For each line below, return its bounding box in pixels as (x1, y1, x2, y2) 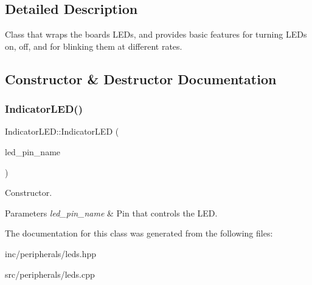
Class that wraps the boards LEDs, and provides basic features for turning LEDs (5, 28, 307, 41)
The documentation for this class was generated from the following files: (5, 227, 273, 240)
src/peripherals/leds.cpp (5, 267, 95, 280)
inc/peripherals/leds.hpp (5, 247, 96, 260)
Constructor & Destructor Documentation (5, 69, 277, 88)
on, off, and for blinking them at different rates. (5, 39, 182, 52)
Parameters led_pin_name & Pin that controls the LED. (5, 206, 218, 219)
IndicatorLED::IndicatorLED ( (5, 125, 119, 138)
